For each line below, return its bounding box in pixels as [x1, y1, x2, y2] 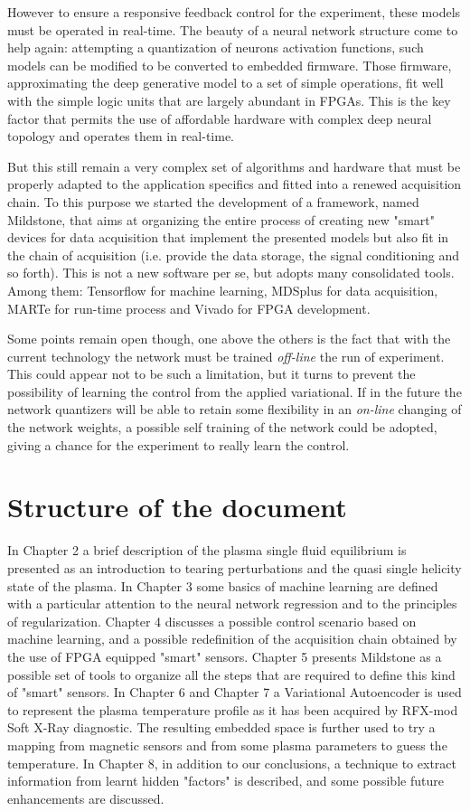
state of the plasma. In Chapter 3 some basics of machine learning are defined [7, 576, 438, 595]
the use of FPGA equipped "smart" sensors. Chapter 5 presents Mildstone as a [7, 646, 442, 665]
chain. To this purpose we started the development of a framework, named [7, 192, 419, 211]
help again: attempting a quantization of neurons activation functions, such [7, 38, 424, 57]
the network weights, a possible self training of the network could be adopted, [7, 418, 437, 437]
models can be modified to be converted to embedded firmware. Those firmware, [7, 55, 452, 74]
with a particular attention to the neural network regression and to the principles [7, 594, 457, 613]
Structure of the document [7, 488, 347, 525]
